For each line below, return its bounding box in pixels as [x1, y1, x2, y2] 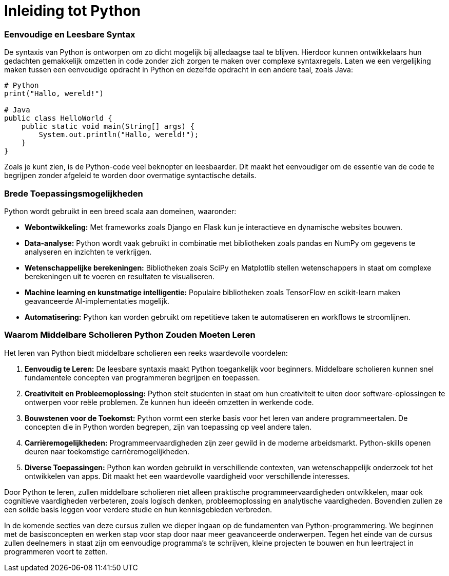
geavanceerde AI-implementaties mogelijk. [25, 296, 170, 305]
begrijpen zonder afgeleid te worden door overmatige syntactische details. [4, 171, 257, 180]
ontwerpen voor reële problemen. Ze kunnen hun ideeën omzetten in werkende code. [25, 397, 314, 407]
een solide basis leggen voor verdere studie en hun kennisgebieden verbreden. [4, 505, 272, 514]
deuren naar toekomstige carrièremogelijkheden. [25, 447, 190, 456]
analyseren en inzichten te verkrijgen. [25, 247, 152, 256]
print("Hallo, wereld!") [4, 89, 104, 98]
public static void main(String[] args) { [21, 122, 194, 131]
